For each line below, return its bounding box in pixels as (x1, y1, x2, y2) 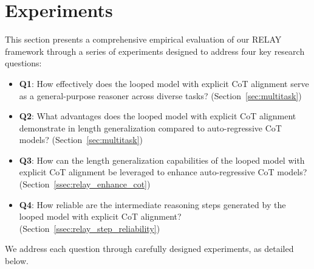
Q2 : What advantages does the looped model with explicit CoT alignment (19, 110, 296, 122)
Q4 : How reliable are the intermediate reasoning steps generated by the (19, 198, 286, 211)
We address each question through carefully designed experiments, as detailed (5, 242, 294, 255)
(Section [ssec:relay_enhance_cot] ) (19, 178, 151, 190)
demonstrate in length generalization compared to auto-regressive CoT (19, 121, 282, 134)
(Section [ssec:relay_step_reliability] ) (19, 222, 160, 234)
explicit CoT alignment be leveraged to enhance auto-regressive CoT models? (19, 166, 307, 178)
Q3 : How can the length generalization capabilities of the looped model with (19, 153, 305, 166)
